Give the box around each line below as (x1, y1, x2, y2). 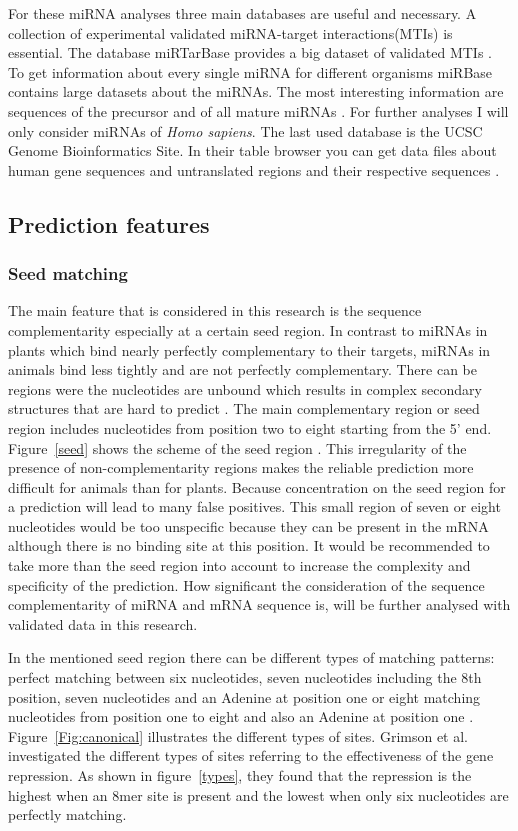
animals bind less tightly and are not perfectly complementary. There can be (8, 359, 477, 380)
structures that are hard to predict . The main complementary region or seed (8, 398, 480, 419)
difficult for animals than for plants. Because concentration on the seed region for (8, 476, 506, 497)
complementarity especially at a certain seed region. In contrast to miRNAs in (8, 319, 488, 340)
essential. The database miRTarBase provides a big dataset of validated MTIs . (8, 42, 492, 63)
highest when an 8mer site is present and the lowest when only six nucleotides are (8, 784, 509, 805)
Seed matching (8, 261, 128, 286)
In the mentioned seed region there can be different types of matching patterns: (8, 647, 495, 668)
